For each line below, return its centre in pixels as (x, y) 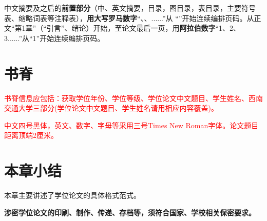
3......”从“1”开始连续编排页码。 (54, 38)
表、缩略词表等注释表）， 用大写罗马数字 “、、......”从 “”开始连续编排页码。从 (129, 18)
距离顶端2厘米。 (31, 135)
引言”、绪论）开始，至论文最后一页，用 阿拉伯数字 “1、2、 (144, 28)
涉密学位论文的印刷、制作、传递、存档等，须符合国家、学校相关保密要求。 (130, 212)
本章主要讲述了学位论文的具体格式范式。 (72, 195)
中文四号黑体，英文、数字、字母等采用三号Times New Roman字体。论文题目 (131, 125)
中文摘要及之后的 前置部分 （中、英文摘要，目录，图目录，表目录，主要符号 (130, 8)
